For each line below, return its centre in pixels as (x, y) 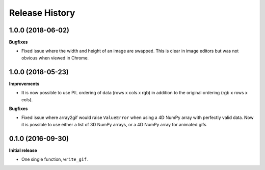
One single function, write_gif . (55, 159)
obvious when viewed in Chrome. (55, 58)
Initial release (23, 150)
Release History (42, 13)
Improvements (24, 84)
